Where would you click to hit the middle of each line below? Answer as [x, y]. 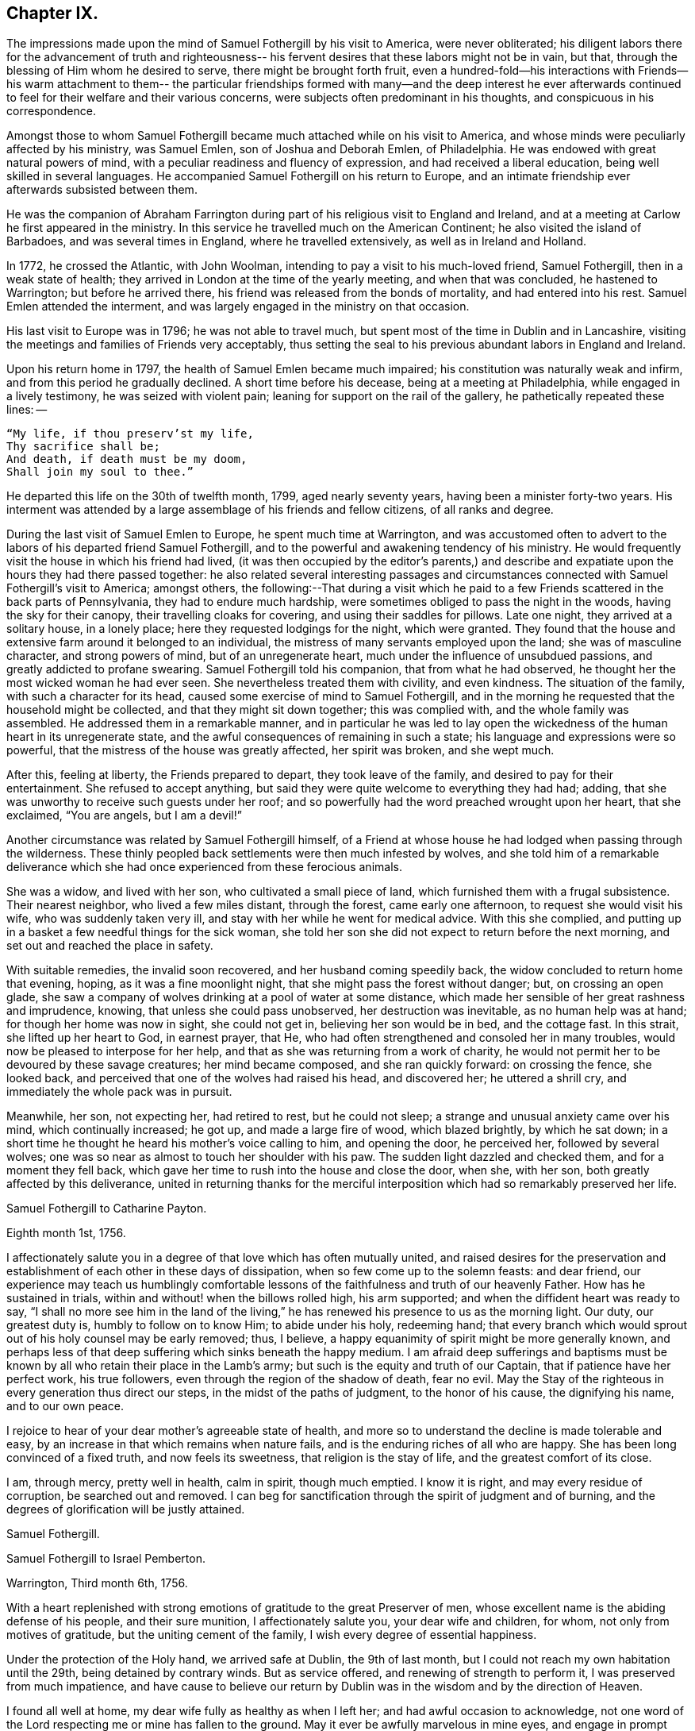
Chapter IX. [52, 13]
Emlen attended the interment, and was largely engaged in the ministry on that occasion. [238, 306]
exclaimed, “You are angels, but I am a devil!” [124, 815]
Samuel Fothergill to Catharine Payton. [107, 1209]
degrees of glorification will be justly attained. [126, 1509]
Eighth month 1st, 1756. [66, 1233]
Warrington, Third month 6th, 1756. [97, 1583]
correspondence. [51, 111]
